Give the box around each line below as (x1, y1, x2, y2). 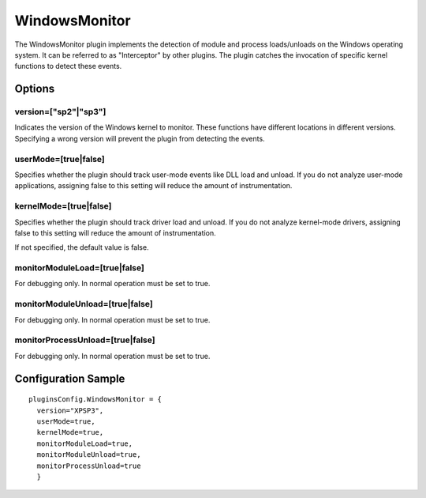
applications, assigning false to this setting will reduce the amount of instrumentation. (14, 181, 293, 191)
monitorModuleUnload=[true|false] (14, 299, 153, 310)
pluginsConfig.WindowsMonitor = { (28, 395, 162, 404)
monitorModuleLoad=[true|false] (14, 262, 145, 274)
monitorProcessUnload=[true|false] (14, 334, 155, 345)
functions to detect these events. (14, 62, 122, 71)
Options (14, 82, 55, 96)
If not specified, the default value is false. (14, 243, 149, 252)
